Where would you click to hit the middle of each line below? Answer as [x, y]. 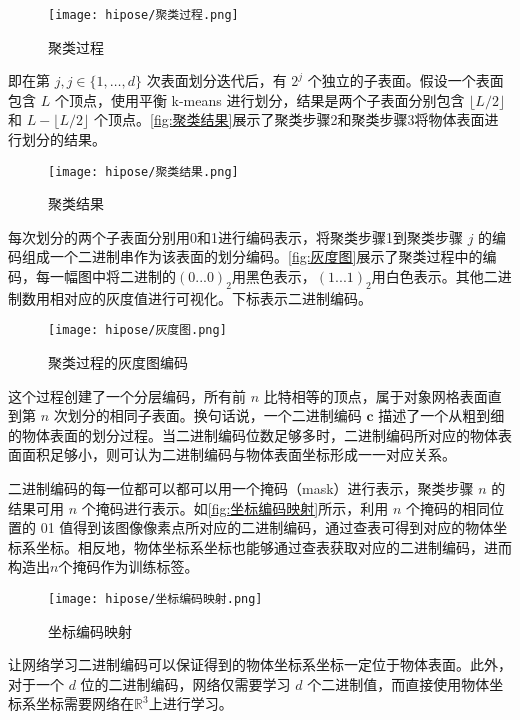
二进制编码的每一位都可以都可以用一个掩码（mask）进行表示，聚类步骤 [241, 488]
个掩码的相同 [447, 507]
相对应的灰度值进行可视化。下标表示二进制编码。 [210, 297]
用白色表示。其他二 [434, 276]
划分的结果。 [63, 139]
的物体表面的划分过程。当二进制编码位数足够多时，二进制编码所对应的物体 [253, 434]
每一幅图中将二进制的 [105, 276]
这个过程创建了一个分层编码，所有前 [127, 395]
